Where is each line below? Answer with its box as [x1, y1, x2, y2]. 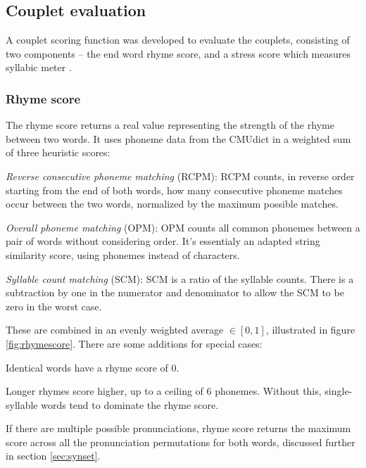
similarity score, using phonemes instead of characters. [6, 247, 240, 262]
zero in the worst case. [6, 298, 102, 313]
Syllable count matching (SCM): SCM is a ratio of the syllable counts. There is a [6, 271, 354, 286]
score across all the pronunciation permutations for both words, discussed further [6, 434, 355, 449]
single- [324, 384, 353, 398]
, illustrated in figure [265, 322, 355, 337]
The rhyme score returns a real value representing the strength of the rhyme [6, 118, 334, 132]
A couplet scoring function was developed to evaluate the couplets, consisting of [6, 32, 350, 47]
